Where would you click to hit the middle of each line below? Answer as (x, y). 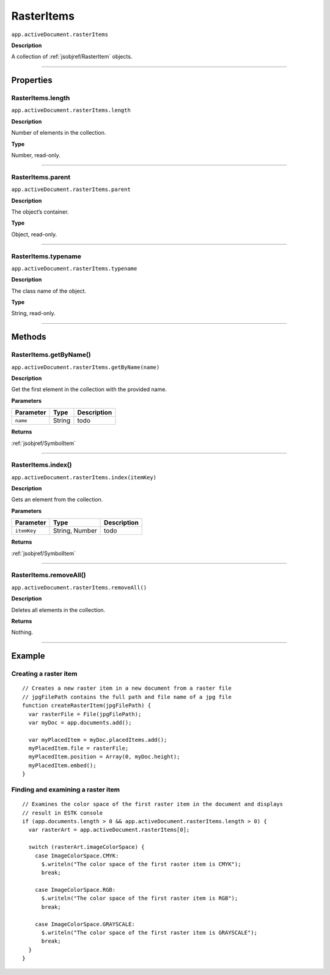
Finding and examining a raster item (66, 790)
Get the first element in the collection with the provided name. (89, 389)
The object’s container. (40, 212)
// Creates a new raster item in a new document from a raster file (127, 688)
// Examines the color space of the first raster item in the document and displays (153, 804)
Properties (32, 80)
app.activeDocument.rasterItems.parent (71, 189)
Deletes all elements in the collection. (58, 610)
